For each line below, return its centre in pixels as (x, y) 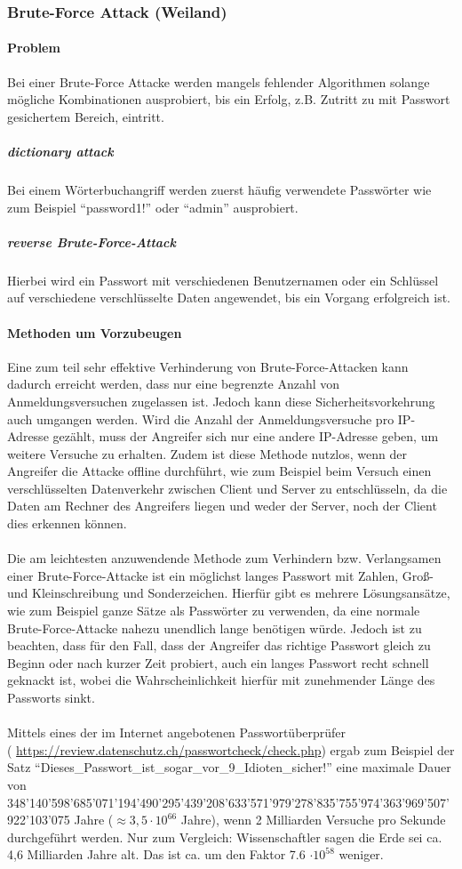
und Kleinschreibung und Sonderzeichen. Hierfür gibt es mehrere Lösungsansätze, (229, 593)
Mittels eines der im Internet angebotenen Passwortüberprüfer (177, 732)
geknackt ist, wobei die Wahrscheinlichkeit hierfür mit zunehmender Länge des (221, 680)
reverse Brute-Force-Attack (92, 241)
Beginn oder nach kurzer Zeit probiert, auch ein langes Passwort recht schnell (218, 662)
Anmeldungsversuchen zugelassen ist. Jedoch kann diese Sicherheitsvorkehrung (221, 401)
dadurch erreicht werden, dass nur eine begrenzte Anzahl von (174, 384)
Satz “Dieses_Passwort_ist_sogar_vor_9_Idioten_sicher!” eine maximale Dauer (229, 767)
